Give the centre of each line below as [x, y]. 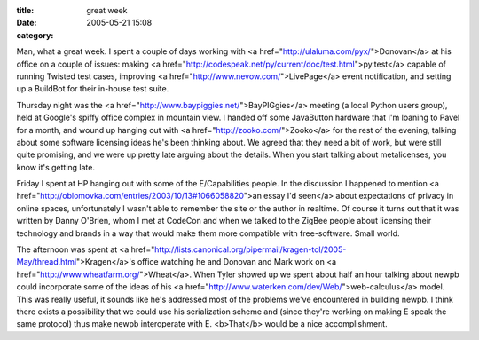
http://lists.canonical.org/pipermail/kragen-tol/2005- [250, 249]
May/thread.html [47, 262]
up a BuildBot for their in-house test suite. [93, 89]
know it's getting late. [55, 167]
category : [35, 35]
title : [25, 10]
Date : [27, 23]
